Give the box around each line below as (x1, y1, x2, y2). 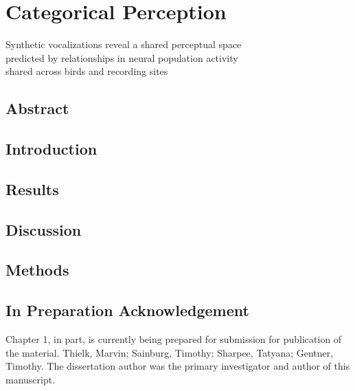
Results (5, 178, 59, 199)
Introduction (5, 138, 98, 159)
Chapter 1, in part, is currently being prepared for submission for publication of (5, 332, 342, 346)
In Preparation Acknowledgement (5, 300, 249, 321)
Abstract (5, 98, 69, 119)
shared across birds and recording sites (5, 64, 168, 78)
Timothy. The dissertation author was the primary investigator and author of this (5, 359, 350, 373)
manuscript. (5, 372, 56, 386)
